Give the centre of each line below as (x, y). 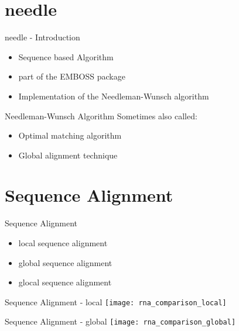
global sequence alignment (65, 262)
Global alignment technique (68, 155)
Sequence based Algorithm (66, 56)
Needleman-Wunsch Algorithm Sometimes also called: (101, 115)
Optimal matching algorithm (70, 135)
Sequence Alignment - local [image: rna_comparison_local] (116, 301)
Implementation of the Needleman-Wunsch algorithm (114, 96)
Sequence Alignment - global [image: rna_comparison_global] (120, 321)
